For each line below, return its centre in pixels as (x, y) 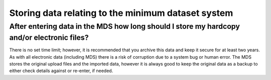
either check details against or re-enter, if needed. (61, 71)
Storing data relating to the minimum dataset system (121, 13)
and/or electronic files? (49, 38)
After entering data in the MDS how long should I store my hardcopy (125, 26)
